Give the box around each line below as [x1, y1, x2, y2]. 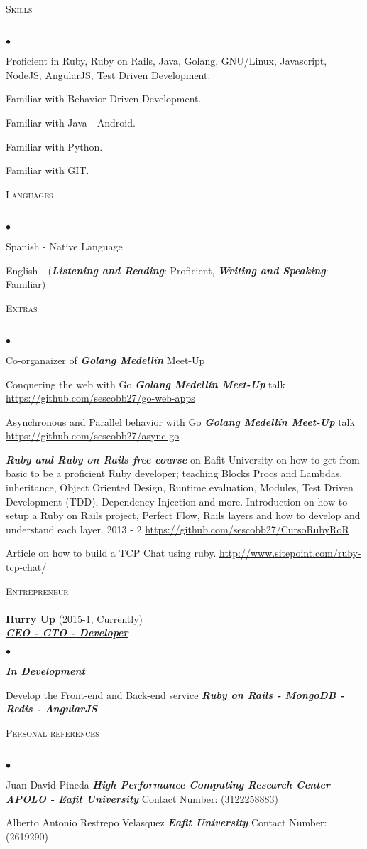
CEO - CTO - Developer [6, 625, 128, 640]
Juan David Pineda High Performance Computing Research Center [6, 776, 331, 791]
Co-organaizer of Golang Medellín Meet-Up [6, 352, 205, 367]
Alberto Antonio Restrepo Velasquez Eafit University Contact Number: [6, 815, 327, 830]
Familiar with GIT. [6, 163, 89, 178]
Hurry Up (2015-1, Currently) [6, 611, 143, 626]
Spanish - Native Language [6, 238, 123, 253]
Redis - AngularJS [6, 701, 97, 716]
